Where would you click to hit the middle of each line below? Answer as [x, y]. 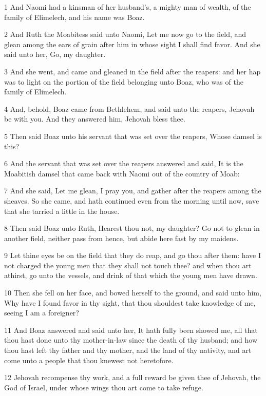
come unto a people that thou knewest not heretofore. [89, 360]
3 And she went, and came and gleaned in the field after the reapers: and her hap [132, 71]
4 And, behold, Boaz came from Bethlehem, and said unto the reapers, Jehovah [129, 108]
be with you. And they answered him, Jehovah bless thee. [95, 119]
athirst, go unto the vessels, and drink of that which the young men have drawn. [131, 275]
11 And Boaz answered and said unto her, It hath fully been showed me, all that [131, 330]
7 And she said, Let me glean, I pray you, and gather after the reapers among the [133, 191]
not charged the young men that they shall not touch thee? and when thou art [128, 265]
